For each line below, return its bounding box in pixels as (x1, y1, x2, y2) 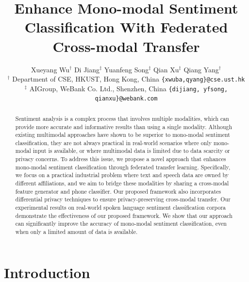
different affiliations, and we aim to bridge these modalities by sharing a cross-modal (15, 179, 229, 187)
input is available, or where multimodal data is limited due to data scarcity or (33, 147, 230, 155)
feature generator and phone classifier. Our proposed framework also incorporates (15, 187, 221, 195)
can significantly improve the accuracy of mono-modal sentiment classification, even (15, 219, 227, 228)
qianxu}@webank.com (95, 95, 158, 102)
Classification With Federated (24, 17, 228, 37)
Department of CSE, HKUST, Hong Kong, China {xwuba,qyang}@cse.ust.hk (12, 74, 245, 84)
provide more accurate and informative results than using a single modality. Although (15, 122, 232, 131)
